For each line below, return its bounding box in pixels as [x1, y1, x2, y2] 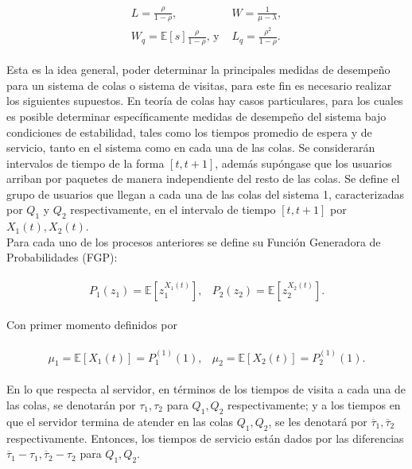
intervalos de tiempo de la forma [6, 154, 165, 171]
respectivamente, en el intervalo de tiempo [70, 201, 276, 218]
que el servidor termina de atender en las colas [6, 413, 234, 429]
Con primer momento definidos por [6, 316, 177, 333]
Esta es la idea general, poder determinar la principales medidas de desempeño [6, 61, 391, 78]
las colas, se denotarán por [6, 396, 136, 413]
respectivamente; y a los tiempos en [227, 396, 401, 413]
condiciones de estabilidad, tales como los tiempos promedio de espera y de [6, 123, 372, 140]
